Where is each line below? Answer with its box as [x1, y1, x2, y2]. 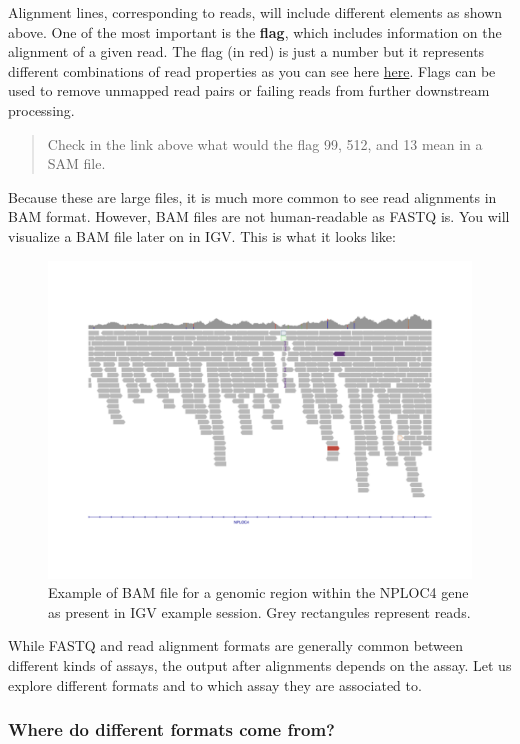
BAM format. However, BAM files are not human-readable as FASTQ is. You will [8, 206, 510, 227]
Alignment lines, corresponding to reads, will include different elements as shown [8, 2, 503, 22]
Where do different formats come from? [8, 717, 335, 742]
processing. [8, 99, 75, 120]
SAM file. [47, 153, 106, 174]
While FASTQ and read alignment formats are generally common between [8, 635, 464, 656]
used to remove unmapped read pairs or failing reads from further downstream [8, 80, 490, 101]
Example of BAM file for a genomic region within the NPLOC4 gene [48, 582, 469, 603]
